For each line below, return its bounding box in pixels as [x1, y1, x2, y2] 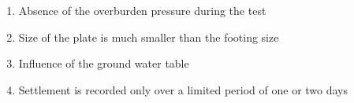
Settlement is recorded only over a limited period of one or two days [18, 81, 348, 97]
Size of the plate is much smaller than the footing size [18, 28, 279, 45]
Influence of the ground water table [18, 55, 189, 72]
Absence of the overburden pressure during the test [18, 2, 266, 18]
